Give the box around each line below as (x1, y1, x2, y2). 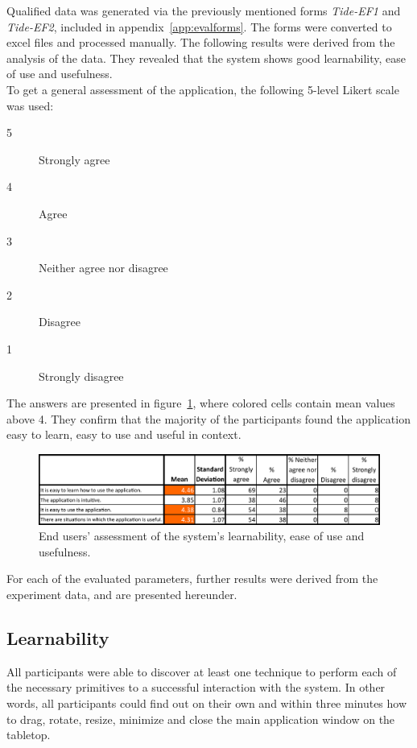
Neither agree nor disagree (39, 259, 168, 276)
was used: (6, 97, 54, 114)
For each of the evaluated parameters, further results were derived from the (6, 570, 378, 587)
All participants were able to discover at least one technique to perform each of (6, 663, 397, 680)
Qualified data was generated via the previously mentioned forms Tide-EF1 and (6, 2, 401, 19)
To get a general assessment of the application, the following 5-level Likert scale (6, 81, 399, 97)
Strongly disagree (39, 367, 124, 384)
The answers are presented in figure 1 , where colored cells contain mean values (6, 395, 395, 411)
